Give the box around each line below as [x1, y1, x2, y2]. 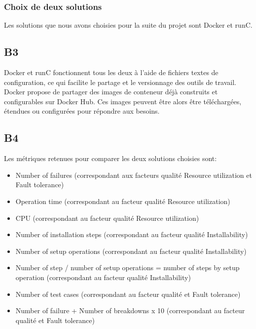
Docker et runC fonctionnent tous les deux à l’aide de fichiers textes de [4, 67, 219, 78]
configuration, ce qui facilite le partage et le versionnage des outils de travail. [4, 77, 236, 87]
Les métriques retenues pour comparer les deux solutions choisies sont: [4, 153, 217, 164]
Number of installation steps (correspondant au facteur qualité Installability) [15, 229, 248, 240]
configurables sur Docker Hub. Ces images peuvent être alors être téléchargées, [4, 96, 242, 106]
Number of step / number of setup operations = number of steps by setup [15, 262, 240, 273]
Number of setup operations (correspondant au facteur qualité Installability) [15, 246, 247, 256]
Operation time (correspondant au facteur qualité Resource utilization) [15, 196, 230, 206]
